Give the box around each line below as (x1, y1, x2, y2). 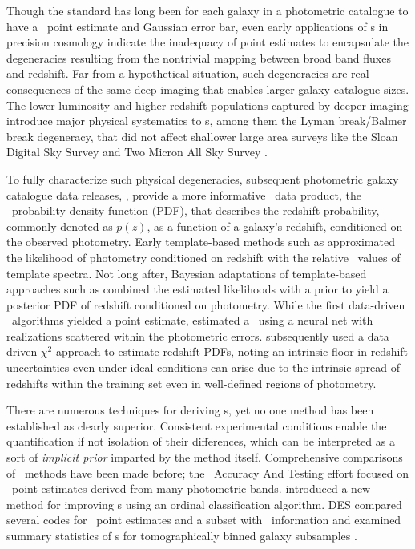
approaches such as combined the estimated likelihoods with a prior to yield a (6, 281, 389, 297)
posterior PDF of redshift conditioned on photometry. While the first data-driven (6, 296, 405, 313)
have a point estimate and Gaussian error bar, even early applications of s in (6, 18, 389, 34)
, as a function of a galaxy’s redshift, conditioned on (147, 217, 403, 234)
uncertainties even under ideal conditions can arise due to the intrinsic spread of (6, 359, 400, 376)
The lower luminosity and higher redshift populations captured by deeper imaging (6, 96, 409, 113)
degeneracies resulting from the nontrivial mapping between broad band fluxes (6, 49, 391, 66)
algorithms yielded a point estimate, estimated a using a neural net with (11, 312, 373, 329)
